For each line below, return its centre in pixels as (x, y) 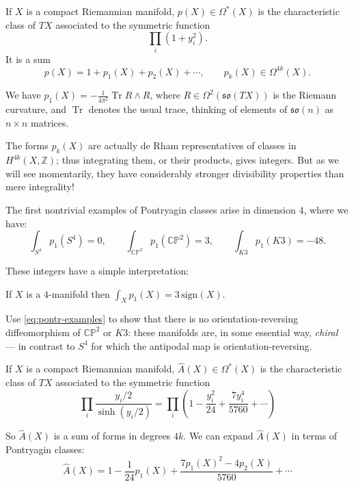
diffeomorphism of (43, 332)
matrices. (50, 122)
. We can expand (218, 436)
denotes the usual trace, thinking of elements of (188, 109)
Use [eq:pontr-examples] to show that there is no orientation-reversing (152, 319)
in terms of (314, 436)
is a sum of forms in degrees (112, 436)
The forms (27, 145)
